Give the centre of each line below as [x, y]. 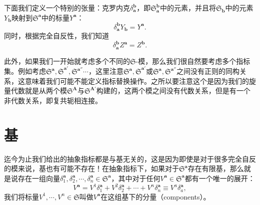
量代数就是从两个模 [35, 91]
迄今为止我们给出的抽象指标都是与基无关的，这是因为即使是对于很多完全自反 [130, 158]
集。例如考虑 [25, 71]
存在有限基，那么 [216, 168]
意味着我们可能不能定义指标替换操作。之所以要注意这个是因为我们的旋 [140, 81]
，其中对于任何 [136, 178]
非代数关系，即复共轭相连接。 [53, 101]
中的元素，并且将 [188, 7]
